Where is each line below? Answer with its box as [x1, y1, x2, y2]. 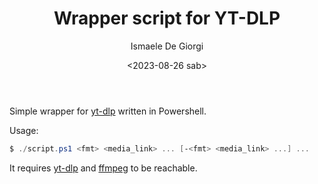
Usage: [9, 124, 39, 136]
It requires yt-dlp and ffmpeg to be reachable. [9, 162, 198, 174]
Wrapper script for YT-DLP [53, 7, 281, 30]
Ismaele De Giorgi [130, 40, 204, 52]
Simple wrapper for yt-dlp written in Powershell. [9, 105, 207, 117]
